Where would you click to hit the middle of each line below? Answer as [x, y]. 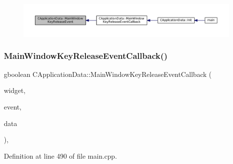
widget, [15, 90]
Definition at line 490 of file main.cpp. [60, 155]
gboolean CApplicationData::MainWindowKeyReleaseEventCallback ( [108, 74]
